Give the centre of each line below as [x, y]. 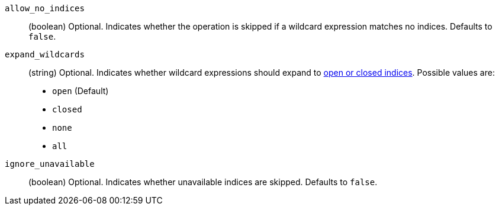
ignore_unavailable [50, 164]
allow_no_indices [45, 8]
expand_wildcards [45, 54]
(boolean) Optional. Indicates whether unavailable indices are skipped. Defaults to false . [203, 182]
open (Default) [81, 91]
